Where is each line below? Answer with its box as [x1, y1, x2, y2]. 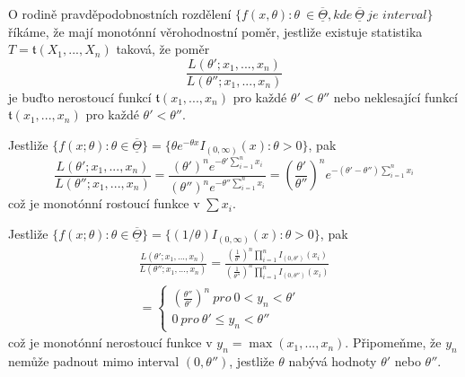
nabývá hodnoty [288, 352, 377, 371]
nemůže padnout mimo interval [8, 352, 180, 371]
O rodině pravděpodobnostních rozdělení [8, 4, 232, 22]
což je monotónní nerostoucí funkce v [8, 333, 213, 352]
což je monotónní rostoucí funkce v [8, 194, 200, 213]
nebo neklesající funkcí [333, 87, 458, 106]
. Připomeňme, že [345, 333, 442, 352]
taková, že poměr [116, 39, 210, 58]
